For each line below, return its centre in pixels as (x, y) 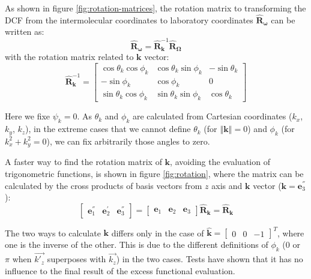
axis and (227, 185)
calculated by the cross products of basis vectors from (104, 185)
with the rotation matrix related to (69, 57)
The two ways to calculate (53, 232)
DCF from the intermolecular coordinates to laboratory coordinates (129, 19)
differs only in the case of (158, 232)
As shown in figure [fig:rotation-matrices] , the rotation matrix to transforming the (155, 8)
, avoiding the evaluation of (220, 162)
